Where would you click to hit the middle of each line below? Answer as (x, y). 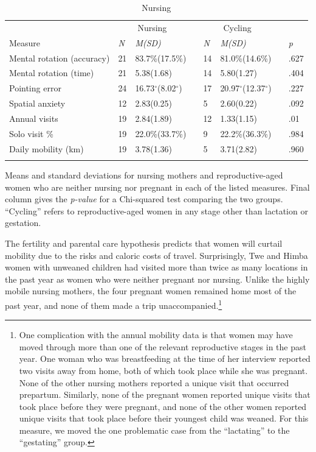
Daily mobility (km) (46, 148)
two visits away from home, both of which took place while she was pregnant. (163, 370)
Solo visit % (31, 133)
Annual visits (34, 118)
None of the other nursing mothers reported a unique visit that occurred (154, 382)
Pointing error (35, 88)
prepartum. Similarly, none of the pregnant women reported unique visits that (165, 394)
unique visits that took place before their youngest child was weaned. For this (164, 418)
